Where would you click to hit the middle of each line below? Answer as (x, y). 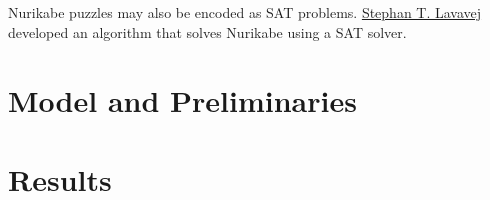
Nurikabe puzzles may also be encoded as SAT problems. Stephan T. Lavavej (245, 12)
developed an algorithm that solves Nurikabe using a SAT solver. (207, 31)
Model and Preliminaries (182, 100)
